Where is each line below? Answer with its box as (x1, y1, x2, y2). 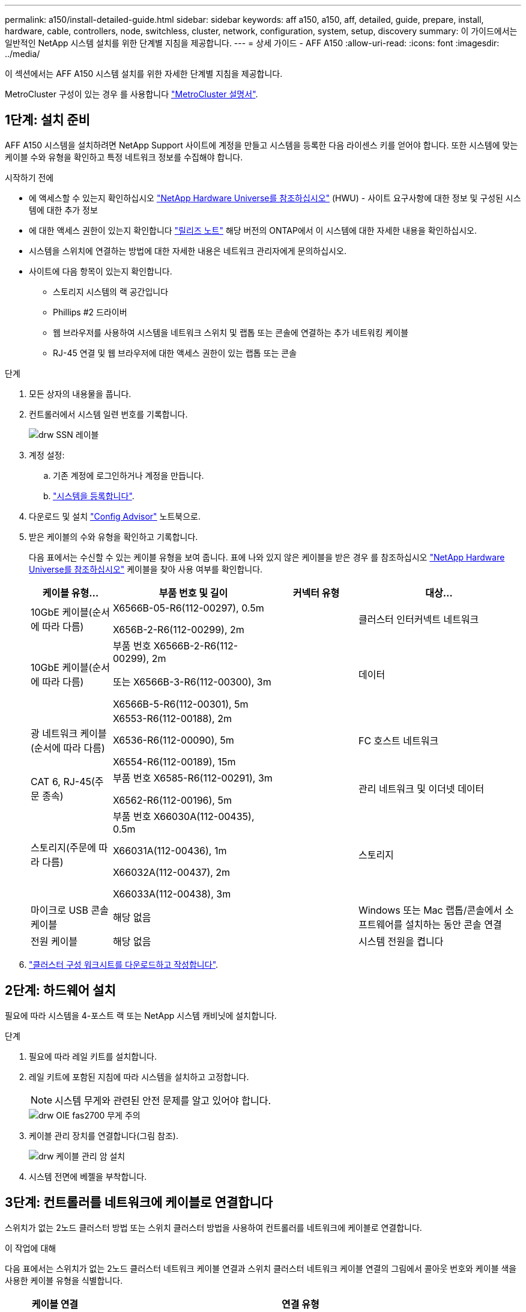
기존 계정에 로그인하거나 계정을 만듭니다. (53, 470, 204, 481)
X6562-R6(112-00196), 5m (112, 794, 232, 806)
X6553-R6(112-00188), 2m (112, 712, 232, 724)
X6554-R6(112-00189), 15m (112, 755, 236, 768)
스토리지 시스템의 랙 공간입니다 (53, 286, 169, 297)
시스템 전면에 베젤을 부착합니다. (29, 1171, 147, 1182)
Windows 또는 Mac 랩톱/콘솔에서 (358, 904, 503, 916)
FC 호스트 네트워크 (358, 734, 439, 747)
